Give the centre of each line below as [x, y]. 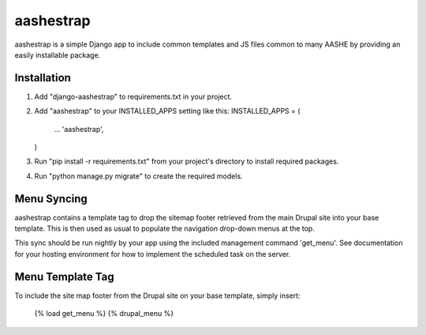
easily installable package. [58, 55]
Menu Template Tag [64, 277]
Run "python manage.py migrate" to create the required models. [139, 176]
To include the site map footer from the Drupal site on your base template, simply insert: [157, 295]
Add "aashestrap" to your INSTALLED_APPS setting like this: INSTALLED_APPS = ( [167, 111]
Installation [43, 78]
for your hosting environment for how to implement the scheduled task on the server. [153, 254]
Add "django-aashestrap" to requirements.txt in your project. [133, 96]
